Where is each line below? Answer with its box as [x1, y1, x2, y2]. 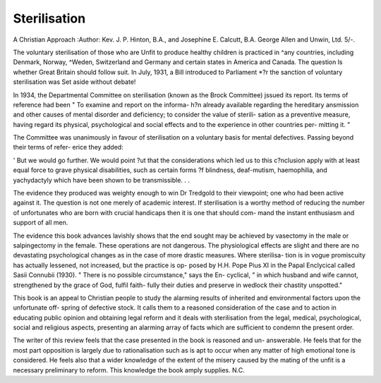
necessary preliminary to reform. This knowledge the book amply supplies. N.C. [13, 365, 245, 374]
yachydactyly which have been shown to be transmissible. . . [13, 176, 190, 184]
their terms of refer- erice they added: [13, 143, 123, 152]
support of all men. [13, 219, 68, 227]
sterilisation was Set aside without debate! [13, 78, 136, 86]
